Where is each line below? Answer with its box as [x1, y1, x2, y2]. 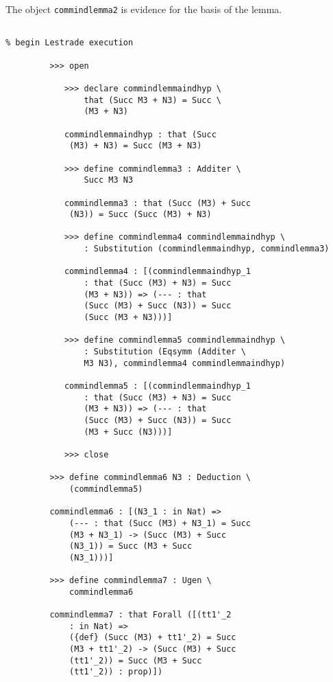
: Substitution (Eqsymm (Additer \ [84, 347, 246, 357]
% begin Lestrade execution [5, 38, 134, 48]
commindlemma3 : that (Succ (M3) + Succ [64, 198, 251, 208]
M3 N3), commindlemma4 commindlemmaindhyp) [84, 358, 286, 368]
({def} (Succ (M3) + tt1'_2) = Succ [69, 633, 236, 643]
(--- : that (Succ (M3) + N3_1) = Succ [69, 518, 251, 528]
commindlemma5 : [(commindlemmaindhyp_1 [64, 381, 251, 391]
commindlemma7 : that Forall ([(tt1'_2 [49, 610, 232, 620]
